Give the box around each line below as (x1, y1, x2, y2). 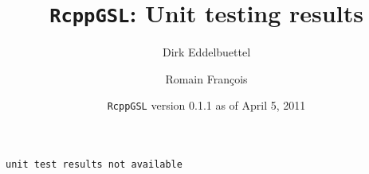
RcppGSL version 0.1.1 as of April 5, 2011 (107, 97, 306, 114)
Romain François (165, 70, 248, 87)
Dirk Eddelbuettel (162, 44, 251, 60)
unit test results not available (6, 159, 183, 171)
